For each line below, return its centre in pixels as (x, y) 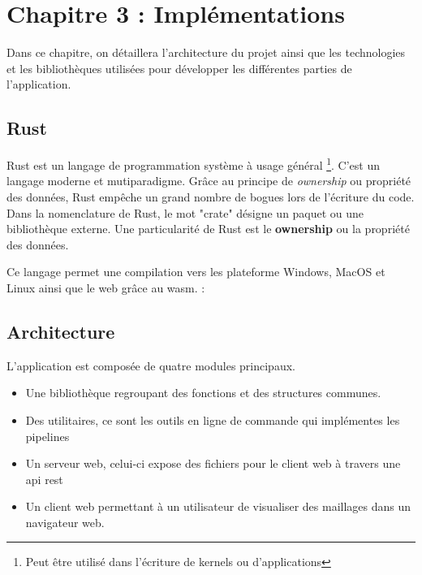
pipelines (47, 436)
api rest (44, 479)
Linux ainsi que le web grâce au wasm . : (106, 287)
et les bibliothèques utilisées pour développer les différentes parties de (179, 68)
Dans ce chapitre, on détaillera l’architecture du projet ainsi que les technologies (206, 52)
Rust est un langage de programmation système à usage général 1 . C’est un (194, 164)
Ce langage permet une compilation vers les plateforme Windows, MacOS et (196, 272)
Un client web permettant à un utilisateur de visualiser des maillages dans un (218, 506)
